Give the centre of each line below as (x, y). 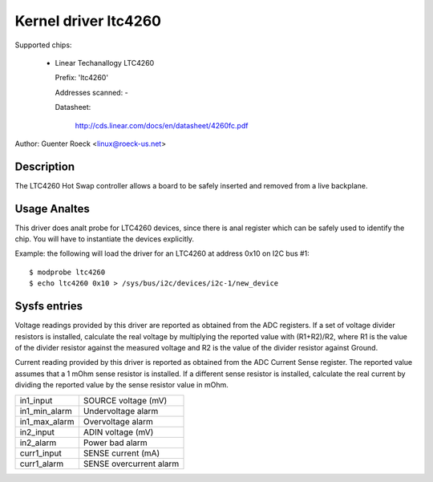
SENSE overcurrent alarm (131, 464)
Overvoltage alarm (118, 421)
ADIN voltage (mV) (118, 431)
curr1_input (40, 453)
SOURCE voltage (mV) (125, 400)
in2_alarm (38, 443)
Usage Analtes (52, 209)
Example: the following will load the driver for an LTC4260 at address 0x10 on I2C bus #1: (162, 253)
